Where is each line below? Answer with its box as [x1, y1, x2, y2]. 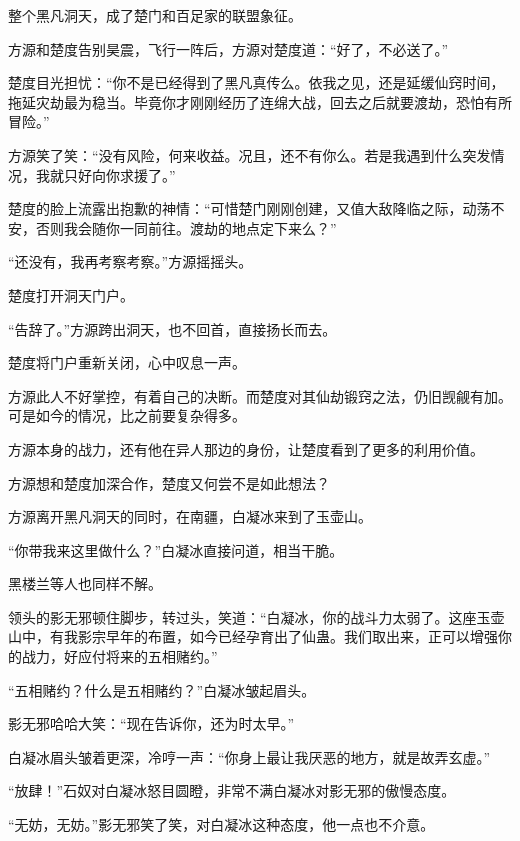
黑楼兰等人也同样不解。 [8, 573, 162, 594]
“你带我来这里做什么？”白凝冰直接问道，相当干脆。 [8, 539, 344, 560]
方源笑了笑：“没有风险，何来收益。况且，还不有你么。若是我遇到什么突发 [8, 144, 491, 165]
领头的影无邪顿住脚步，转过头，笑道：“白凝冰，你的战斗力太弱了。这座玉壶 [8, 606, 505, 627]
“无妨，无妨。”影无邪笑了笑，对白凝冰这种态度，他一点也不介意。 [8, 814, 435, 835]
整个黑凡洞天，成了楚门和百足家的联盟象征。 [8, 5, 302, 25]
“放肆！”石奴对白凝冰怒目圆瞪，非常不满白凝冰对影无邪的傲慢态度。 [8, 780, 456, 801]
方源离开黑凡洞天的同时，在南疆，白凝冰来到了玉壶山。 [8, 506, 372, 527]
